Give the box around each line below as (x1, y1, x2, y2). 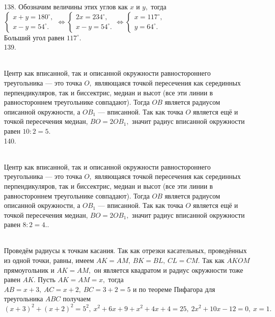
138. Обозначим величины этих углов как (4, 1, 128, 11)
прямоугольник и (4, 264, 55, 275)
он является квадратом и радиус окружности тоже (94, 264, 243, 275)
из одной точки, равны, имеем (4, 255, 94, 265)
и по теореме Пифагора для (133, 284, 215, 294)
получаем (63, 293, 91, 304)
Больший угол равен (4, 32, 64, 42)
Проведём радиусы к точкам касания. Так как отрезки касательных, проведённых (4, 245, 247, 256)
